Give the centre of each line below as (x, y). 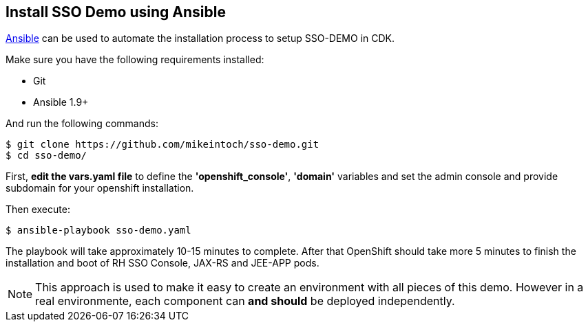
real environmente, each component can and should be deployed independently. (245, 301)
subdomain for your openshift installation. (100, 188)
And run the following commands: (82, 124)
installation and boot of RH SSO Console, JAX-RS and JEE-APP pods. (162, 263)
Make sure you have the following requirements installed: (135, 60)
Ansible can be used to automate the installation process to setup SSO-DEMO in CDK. (200, 38)
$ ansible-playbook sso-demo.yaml (98, 230)
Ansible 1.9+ (61, 102)
